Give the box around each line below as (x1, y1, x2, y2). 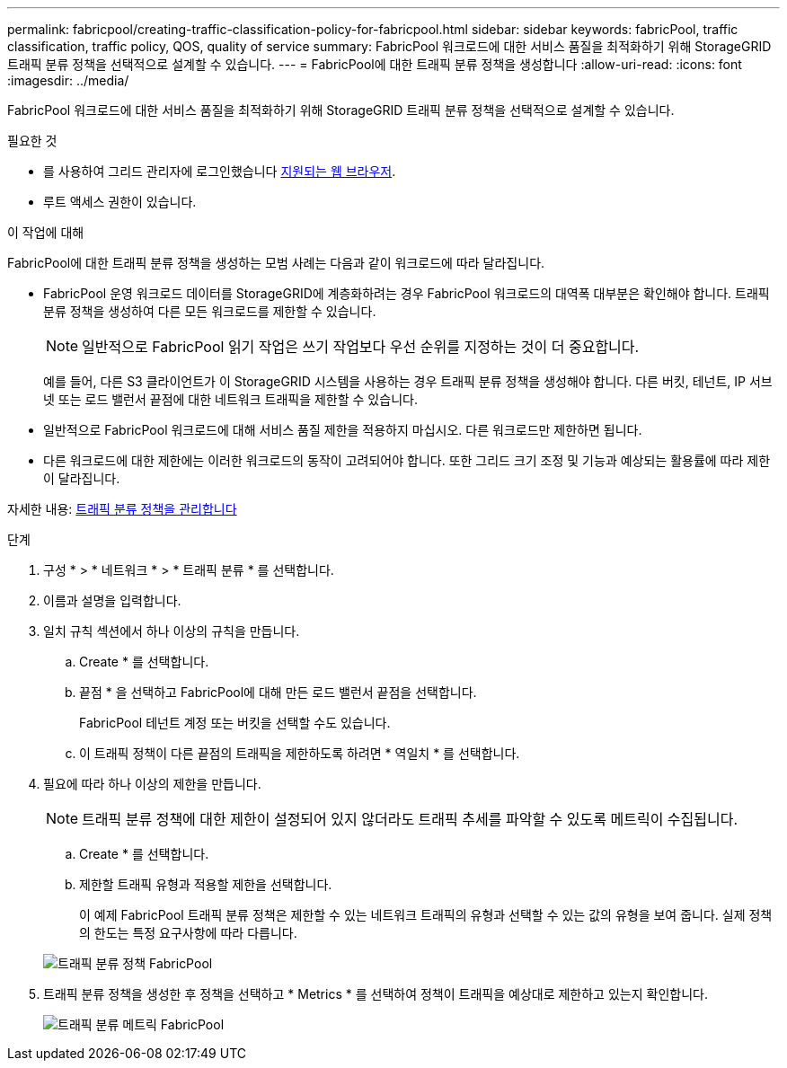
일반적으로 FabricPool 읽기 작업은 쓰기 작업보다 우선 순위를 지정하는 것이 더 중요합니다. (82, 338, 640, 356)
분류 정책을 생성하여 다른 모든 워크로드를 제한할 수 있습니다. (43, 304, 376, 319)
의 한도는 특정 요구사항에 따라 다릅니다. (79, 925, 297, 940)
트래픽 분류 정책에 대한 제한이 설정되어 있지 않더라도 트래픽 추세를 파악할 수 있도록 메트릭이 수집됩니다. (82, 810, 738, 828)
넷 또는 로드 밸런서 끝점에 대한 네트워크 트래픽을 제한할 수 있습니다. (43, 392, 418, 407)
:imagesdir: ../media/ (7, 73, 129, 88)
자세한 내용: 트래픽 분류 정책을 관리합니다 (7, 501, 237, 516)
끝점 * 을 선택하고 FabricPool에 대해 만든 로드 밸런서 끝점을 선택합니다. (79, 684, 477, 700)
